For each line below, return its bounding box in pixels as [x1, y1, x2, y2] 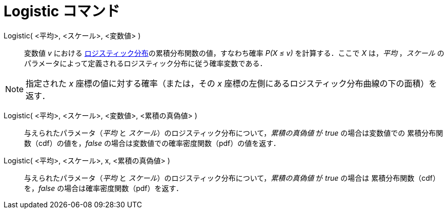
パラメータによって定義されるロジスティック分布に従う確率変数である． [24, 58, 267, 68]
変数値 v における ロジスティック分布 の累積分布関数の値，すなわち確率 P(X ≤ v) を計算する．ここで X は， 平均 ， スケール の [24, 48, 444, 57]
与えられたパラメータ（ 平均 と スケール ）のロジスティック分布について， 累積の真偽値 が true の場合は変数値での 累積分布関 [24, 128, 443, 137]
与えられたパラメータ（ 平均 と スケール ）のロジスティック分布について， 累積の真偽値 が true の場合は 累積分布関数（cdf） [24, 173, 440, 182]
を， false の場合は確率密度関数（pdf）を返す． [24, 183, 183, 193]
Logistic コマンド [4, 3, 120, 20]
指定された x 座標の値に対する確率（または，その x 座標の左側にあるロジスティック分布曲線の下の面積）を [26, 78, 437, 89]
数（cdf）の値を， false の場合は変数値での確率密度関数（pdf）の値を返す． [24, 138, 280, 147]
